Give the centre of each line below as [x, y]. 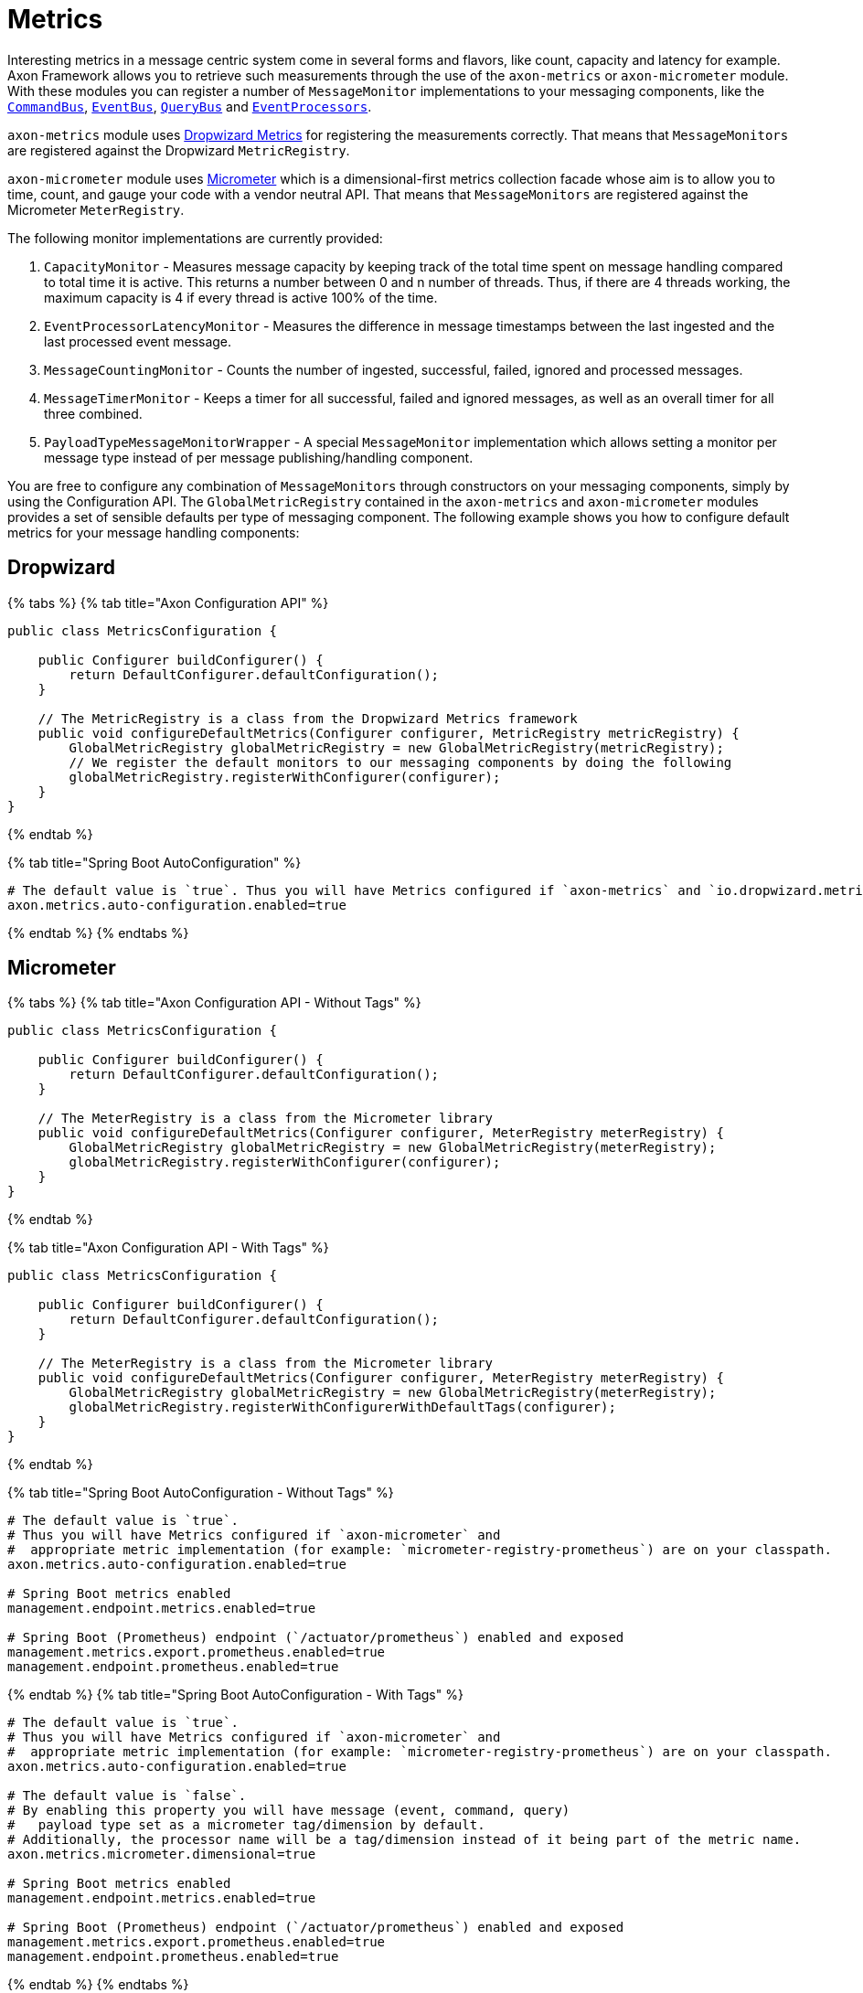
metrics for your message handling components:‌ [154, 532]
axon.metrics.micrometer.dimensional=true [162, 1854]
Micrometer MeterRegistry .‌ [96, 209]
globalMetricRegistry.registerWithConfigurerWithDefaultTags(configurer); [342, 1407]
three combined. [93, 413]
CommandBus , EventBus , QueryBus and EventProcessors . [190, 106]
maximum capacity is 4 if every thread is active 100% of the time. [241, 297]
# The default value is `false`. [127, 1796]
